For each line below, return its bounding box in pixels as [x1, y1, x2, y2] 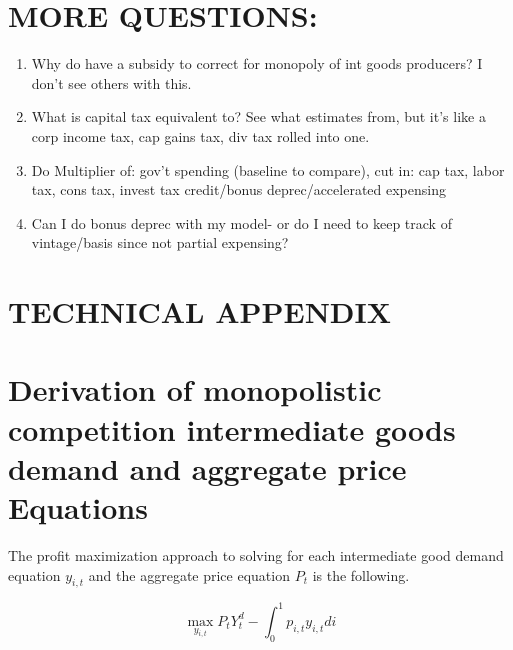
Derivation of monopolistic [8, 369, 382, 410]
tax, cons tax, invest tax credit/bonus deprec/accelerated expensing [31, 179, 446, 200]
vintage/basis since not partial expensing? [31, 232, 289, 253]
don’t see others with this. [31, 72, 192, 93]
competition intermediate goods [8, 408, 456, 449]
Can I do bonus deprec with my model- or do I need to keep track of [31, 212, 452, 233]
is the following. [312, 564, 410, 585]
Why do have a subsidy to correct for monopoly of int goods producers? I [31, 53, 483, 74]
